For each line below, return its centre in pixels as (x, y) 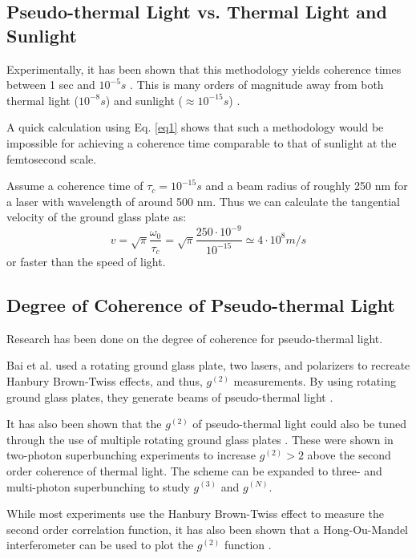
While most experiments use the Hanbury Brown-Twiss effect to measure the (195, 514)
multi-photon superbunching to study (98, 486)
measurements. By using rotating (315, 380)
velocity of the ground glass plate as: (97, 217)
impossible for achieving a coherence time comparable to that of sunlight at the (202, 142)
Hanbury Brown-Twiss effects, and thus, (105, 380)
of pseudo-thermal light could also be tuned (299, 424)
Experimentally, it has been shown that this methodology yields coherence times (204, 69)
